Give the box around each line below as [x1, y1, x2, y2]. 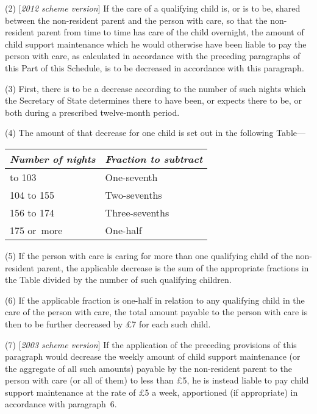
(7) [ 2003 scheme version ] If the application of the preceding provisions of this [5, 338, 297, 351]
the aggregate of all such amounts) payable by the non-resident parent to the [5, 362, 292, 374]
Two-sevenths [105, 187, 162, 202]
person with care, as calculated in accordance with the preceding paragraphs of [5, 49, 301, 62]
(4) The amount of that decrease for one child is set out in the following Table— [5, 126, 306, 139]
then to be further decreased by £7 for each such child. [5, 317, 211, 330]
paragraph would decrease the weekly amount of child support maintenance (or [5, 350, 301, 363]
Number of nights [10, 151, 96, 166]
